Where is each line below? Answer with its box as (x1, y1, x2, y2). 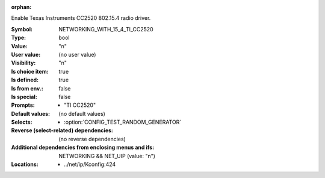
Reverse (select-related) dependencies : (11, 127, 114, 134)
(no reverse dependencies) (58, 135, 126, 142)
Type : (11, 34, 26, 42)
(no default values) (58, 110, 105, 117)
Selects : (11, 118, 32, 126)
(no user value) (58, 51, 96, 58)
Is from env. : (11, 84, 43, 92)
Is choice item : (11, 68, 49, 75)
